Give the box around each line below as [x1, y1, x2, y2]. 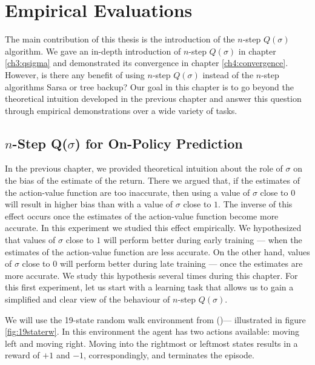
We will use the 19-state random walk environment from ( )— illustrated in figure [5, 313, 306, 326]
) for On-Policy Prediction [75, 133, 243, 152]
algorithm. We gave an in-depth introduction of [5, 44, 181, 57]
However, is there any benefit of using [5, 68, 145, 81]
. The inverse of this [218, 198, 293, 210]
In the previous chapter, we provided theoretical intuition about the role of [5, 162, 283, 175]
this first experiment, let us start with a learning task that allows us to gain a [5, 281, 294, 293]
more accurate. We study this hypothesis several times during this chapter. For [5, 269, 298, 281]
